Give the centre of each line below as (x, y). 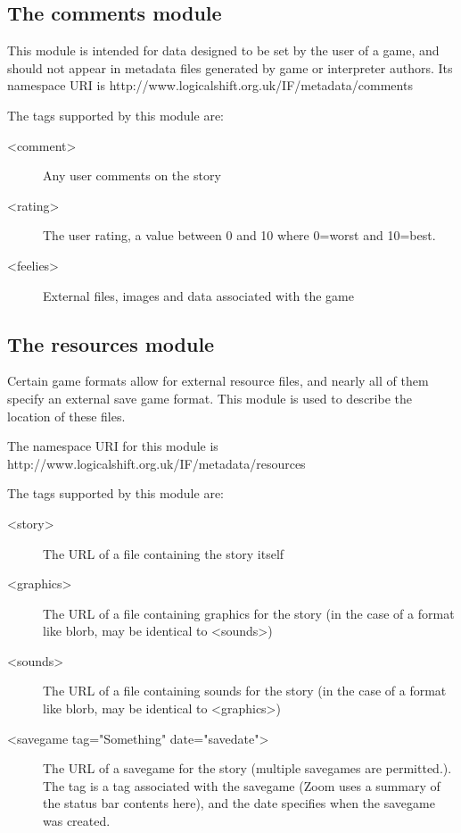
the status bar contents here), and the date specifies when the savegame (239, 803)
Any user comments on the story (132, 175)
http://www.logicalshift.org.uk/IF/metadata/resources (156, 463)
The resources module (111, 343)
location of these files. (66, 416)
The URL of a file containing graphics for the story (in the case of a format (249, 613)
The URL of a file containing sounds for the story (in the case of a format (245, 691)
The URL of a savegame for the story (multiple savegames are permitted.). (247, 768)
